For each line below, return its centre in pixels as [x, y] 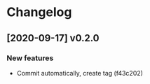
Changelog [39, 12]
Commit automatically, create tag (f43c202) [80, 73]
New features [30, 58]
